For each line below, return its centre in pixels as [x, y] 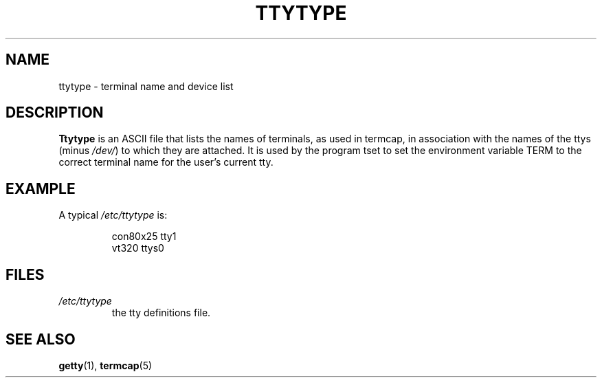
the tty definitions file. [161, 313]
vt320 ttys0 [138, 248]
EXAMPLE [41, 188]
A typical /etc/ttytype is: [113, 215]
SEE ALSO [41, 339]
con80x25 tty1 [144, 237]
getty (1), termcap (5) [105, 365]
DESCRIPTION [55, 113]
